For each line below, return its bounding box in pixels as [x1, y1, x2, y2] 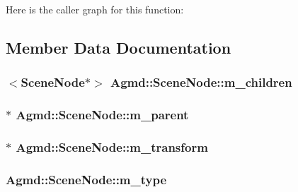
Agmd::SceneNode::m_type [6, 170, 167, 188]
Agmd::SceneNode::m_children [110, 73, 292, 91]
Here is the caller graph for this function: [6, 2, 184, 16]
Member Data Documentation [6, 36, 231, 58]
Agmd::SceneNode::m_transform [16, 138, 208, 155]
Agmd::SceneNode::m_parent [16, 106, 189, 124]
